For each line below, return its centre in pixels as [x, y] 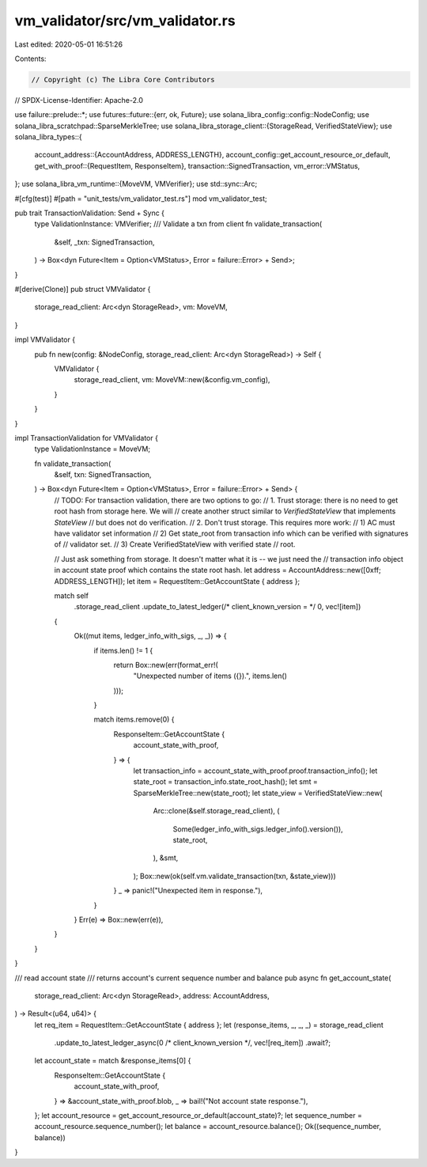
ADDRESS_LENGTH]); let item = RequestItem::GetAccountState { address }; [177, 581]
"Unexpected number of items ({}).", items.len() [210, 676]
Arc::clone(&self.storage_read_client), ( [216, 811]
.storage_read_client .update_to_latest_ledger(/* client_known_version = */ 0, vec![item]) [217, 607]
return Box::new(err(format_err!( [166, 665]
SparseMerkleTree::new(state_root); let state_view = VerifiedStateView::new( [258, 793]
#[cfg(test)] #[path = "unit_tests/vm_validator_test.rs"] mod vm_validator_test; [141, 199]
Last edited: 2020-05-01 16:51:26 [68, 44]
